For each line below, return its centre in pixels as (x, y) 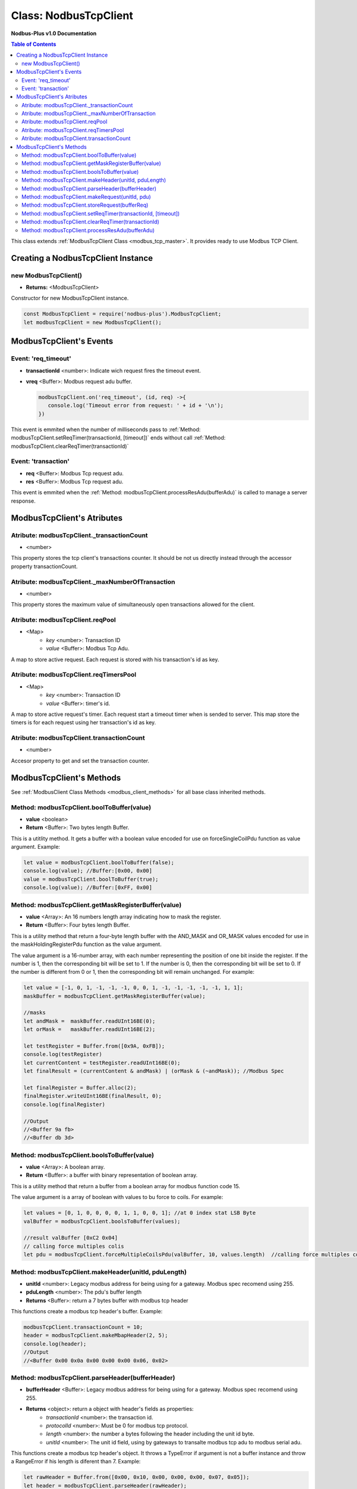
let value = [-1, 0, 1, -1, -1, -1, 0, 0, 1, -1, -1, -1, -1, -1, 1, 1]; (133, 988)
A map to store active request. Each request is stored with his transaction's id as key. (115, 659)
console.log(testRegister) (63, 1055)
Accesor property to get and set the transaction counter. (80, 761)
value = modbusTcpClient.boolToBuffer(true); (91, 879)
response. (23, 501)
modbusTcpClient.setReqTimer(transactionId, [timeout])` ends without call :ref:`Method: (118, 438)
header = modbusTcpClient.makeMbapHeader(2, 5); (96, 1335)
